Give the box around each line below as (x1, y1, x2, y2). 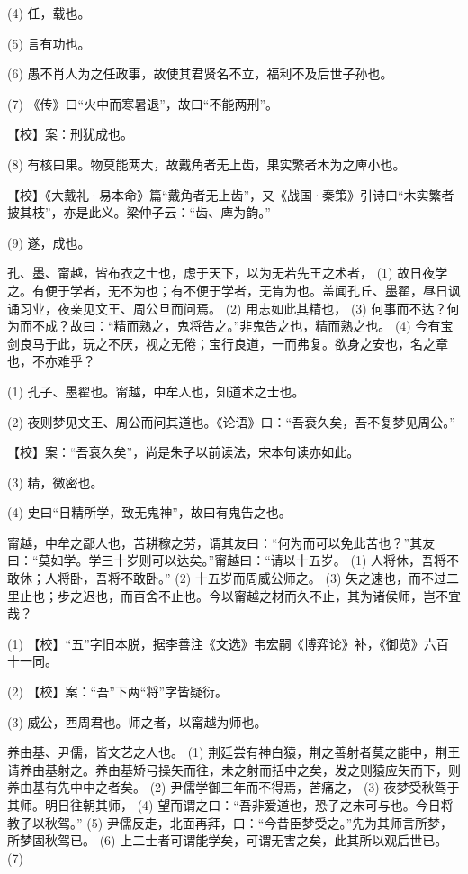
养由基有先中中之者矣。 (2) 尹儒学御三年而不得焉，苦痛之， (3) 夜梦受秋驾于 (7, 778, 460, 797)
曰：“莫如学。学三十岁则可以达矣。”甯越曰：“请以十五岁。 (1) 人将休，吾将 (7, 551, 447, 569)
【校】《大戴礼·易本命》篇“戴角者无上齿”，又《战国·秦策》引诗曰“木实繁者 (7, 185, 454, 204)
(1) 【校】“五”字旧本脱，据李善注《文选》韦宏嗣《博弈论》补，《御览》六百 (7, 633, 449, 652)
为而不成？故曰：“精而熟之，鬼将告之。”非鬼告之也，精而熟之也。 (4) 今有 (7, 316, 441, 335)
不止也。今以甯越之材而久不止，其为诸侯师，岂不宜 (157, 586, 461, 605)
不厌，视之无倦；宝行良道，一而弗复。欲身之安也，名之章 (107, 333, 448, 352)
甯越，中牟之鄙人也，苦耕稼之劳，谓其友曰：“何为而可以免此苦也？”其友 (7, 533, 436, 551)
